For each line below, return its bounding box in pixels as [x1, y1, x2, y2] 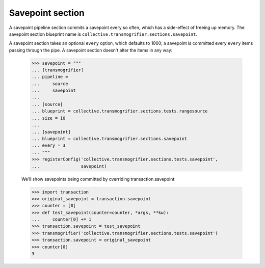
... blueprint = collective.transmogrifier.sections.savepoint [31, 136, 187, 141]
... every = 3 [31, 143, 66, 148]
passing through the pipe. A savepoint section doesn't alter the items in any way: [9, 47, 173, 53]
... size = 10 [31, 115, 66, 121]
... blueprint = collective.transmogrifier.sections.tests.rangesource [31, 108, 208, 114]
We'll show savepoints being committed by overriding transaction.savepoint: [21, 176, 176, 182]
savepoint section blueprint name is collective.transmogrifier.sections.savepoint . [9, 31, 197, 37]
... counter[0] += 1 [31, 216, 92, 222]
